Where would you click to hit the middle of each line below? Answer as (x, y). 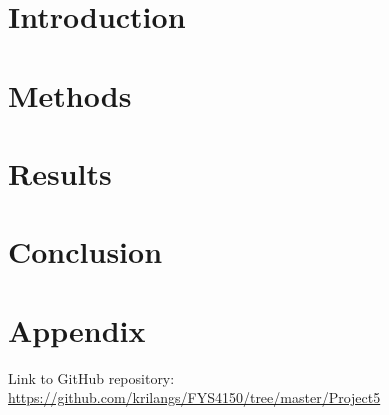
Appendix (77, 329)
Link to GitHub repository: (91, 377)
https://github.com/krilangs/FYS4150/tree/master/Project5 (194, 397)
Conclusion (85, 251)
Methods (70, 94)
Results (60, 172)
